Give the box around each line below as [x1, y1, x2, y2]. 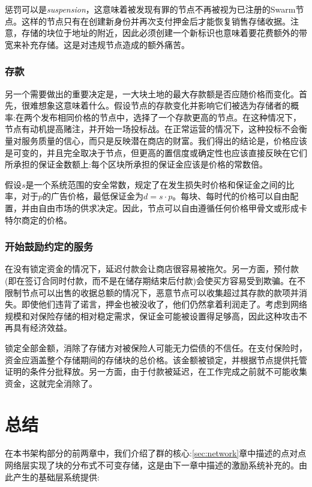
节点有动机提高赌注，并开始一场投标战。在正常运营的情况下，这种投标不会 [5, 123, 299, 135]
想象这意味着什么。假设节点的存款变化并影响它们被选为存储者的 [38, 99, 290, 112]
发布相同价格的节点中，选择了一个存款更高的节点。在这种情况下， [40, 110, 301, 123]
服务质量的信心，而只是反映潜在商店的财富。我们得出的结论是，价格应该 [21, 134, 307, 147]
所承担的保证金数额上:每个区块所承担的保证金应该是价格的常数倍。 [5, 158, 268, 171]
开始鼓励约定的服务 [5, 239, 94, 254]
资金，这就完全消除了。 [5, 377, 97, 389]
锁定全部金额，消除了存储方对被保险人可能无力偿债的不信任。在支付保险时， [5, 341, 307, 354]
